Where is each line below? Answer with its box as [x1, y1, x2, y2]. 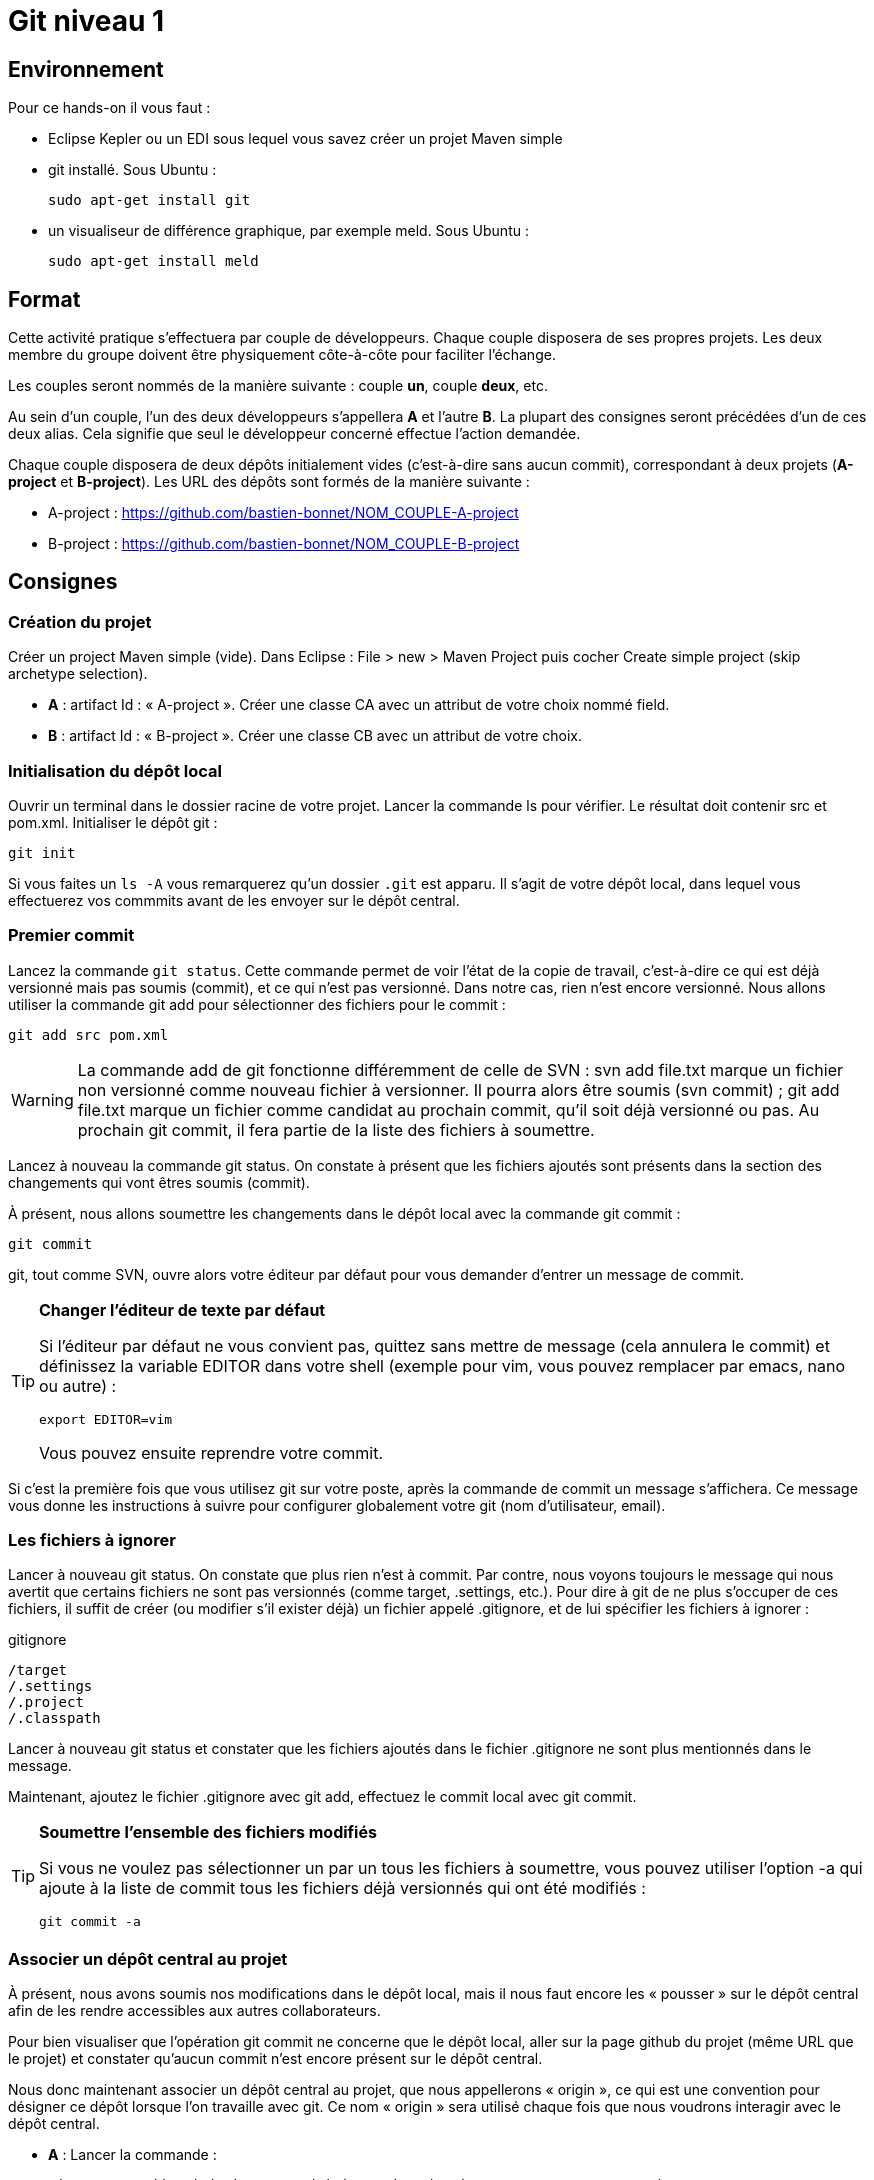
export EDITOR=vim [39, 1411, 173, 1427]
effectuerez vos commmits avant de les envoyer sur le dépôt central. [8, 891, 460, 909]
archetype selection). [8, 665, 148, 683]
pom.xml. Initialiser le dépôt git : [8, 813, 218, 831]
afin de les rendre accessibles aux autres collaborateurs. [8, 2002, 381, 2020]
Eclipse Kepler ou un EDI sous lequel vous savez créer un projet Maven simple [48, 130, 563, 148]
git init [8, 844, 76, 861]
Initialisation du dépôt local [8, 760, 222, 781]
